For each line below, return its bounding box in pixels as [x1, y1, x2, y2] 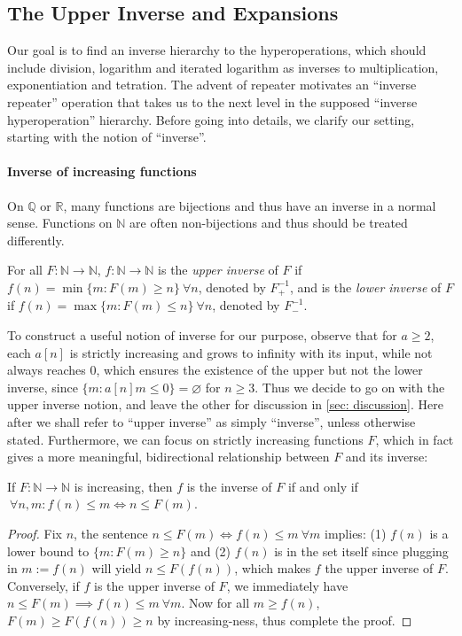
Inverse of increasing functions [7, 162, 197, 181]
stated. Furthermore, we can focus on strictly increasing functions [7, 430, 364, 448]
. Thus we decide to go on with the [254, 377, 445, 396]
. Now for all [181, 593, 250, 612]
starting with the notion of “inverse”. [7, 128, 207, 146]
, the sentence [74, 524, 148, 542]
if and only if [287, 477, 358, 495]
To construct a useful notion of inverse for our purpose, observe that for [7, 325, 397, 344]
